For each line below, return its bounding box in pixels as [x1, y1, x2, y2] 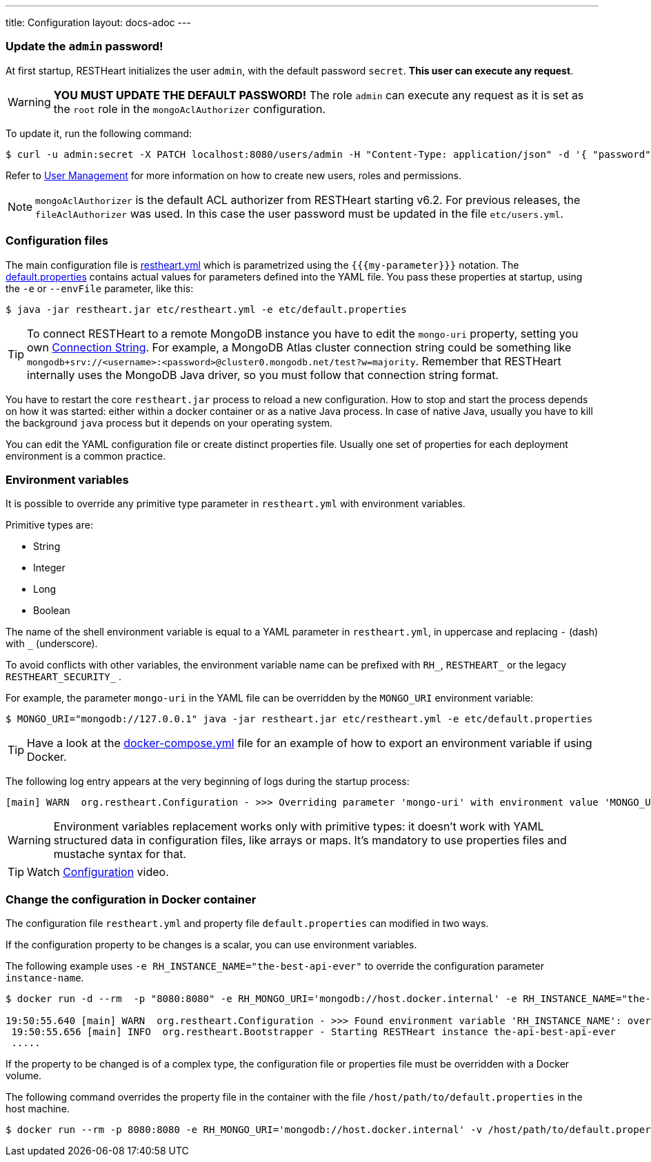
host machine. [6, 1103, 70, 1114]
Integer [33, 562, 66, 574]
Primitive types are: [6, 519, 93, 531]
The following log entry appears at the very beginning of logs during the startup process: [6, 775, 410, 788]
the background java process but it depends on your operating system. [6, 416, 333, 429]
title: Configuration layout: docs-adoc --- [6, 17, 191, 28]
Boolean [33, 604, 70, 617]
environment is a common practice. [6, 449, 166, 462]
